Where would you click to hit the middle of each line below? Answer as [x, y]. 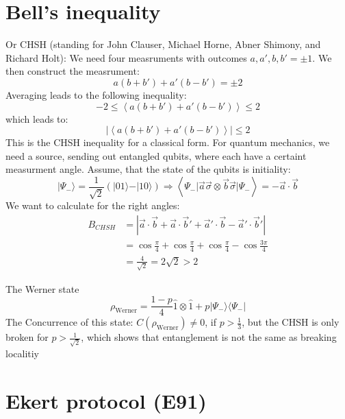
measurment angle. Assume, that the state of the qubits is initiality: [148, 169]
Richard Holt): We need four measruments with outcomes [126, 57]
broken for [27, 337]
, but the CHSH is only [291, 322]
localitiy [23, 353]
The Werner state [42, 288]
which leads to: [37, 118]
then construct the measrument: [73, 71]
